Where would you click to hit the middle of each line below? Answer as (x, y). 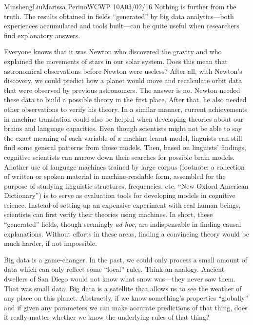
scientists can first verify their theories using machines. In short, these (108, 214)
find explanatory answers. (42, 35)
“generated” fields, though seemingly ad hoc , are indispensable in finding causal (123, 224)
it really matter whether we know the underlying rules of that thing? (107, 317)
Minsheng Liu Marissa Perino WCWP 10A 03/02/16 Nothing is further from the (120, 6)
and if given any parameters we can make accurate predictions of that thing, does (126, 307)
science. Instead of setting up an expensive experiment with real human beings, (122, 205)
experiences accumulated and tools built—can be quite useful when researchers (122, 26)
